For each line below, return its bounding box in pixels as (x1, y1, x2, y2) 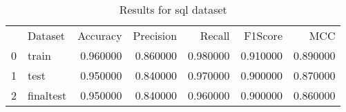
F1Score (244, 27, 282, 43)
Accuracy (77, 27, 122, 43)
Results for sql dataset (119, 1, 227, 17)
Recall (200, 27, 230, 43)
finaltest (28, 87, 67, 103)
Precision (133, 27, 177, 43)
